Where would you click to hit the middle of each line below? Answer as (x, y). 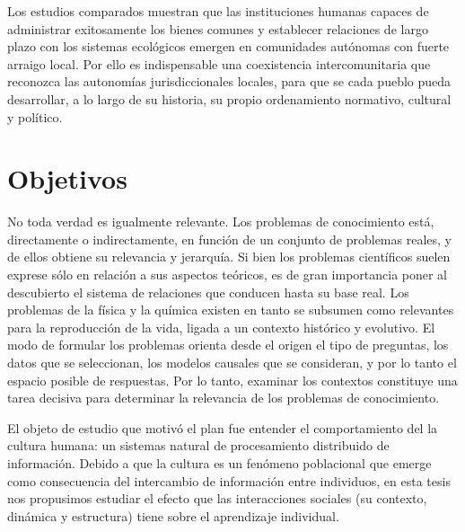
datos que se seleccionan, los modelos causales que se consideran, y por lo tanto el (232, 363)
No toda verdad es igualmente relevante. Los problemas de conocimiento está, (221, 222)
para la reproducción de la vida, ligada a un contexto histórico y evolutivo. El (221, 327)
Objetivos (67, 178)
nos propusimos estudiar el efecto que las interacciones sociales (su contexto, (217, 498)
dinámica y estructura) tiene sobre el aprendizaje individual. (173, 515)
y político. (35, 116)
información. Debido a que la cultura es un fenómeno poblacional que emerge (219, 463)
